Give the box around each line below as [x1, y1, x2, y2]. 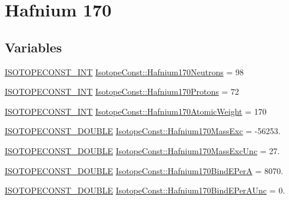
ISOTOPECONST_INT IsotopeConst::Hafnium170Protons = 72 [5, 85, 239, 98]
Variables [5, 38, 62, 56]
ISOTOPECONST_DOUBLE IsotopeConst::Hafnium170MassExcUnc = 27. [5, 144, 280, 156]
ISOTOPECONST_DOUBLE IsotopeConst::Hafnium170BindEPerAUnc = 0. [5, 184, 285, 196]
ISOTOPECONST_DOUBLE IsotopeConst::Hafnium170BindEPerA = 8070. [5, 164, 283, 176]
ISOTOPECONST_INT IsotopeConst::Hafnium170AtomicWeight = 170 [5, 105, 267, 117]
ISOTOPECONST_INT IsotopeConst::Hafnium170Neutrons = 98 [5, 65, 244, 78]
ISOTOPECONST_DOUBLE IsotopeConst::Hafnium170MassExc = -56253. [5, 125, 281, 137]
